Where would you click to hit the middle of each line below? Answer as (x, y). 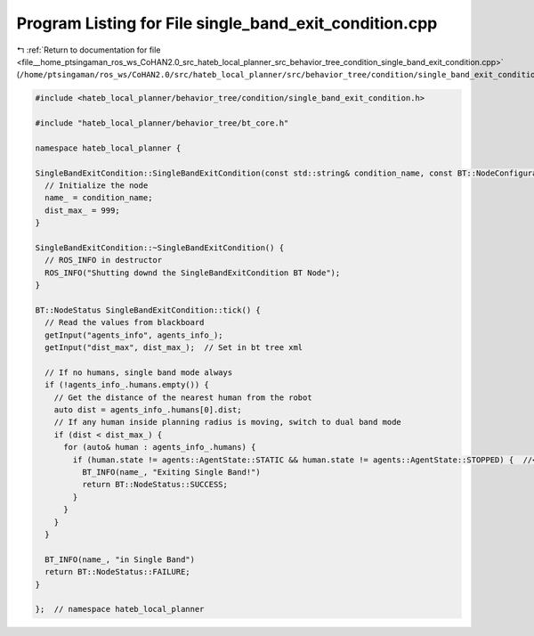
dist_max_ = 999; (82, 210)
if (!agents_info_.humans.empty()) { (127, 385)
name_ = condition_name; (99, 198)
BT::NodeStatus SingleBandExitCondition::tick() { (148, 310)
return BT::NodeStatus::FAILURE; (117, 572)
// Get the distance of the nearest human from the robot (183, 397)
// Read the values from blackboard (125, 322)
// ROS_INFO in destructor (104, 260)
